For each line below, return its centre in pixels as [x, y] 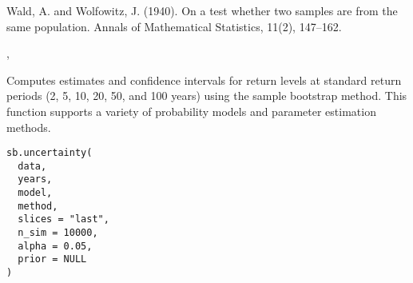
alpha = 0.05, [55, 246]
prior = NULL [52, 259]
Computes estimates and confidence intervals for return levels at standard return [204, 80]
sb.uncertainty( [50, 153]
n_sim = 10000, [58, 233]
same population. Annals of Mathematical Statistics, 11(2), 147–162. [174, 26]
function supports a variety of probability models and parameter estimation [191, 111]
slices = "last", [64, 219]
